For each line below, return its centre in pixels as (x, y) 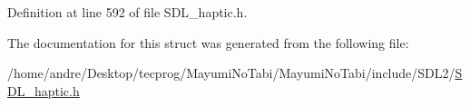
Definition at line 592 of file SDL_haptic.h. (127, 12)
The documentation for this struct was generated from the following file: (208, 42)
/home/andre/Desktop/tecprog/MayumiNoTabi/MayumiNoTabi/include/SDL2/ (231, 73)
